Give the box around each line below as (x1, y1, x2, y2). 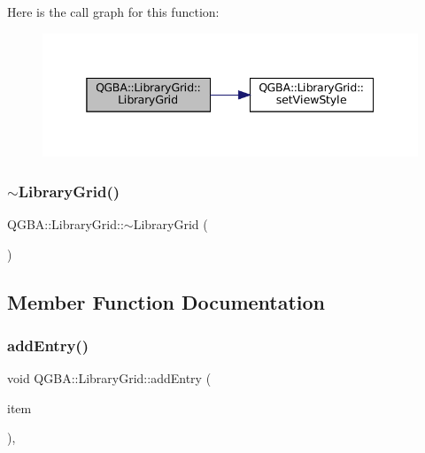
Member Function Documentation (7, 288, 326, 315)
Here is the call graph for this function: (7, 3, 220, 20)
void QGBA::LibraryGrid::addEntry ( (7, 369, 212, 388)
